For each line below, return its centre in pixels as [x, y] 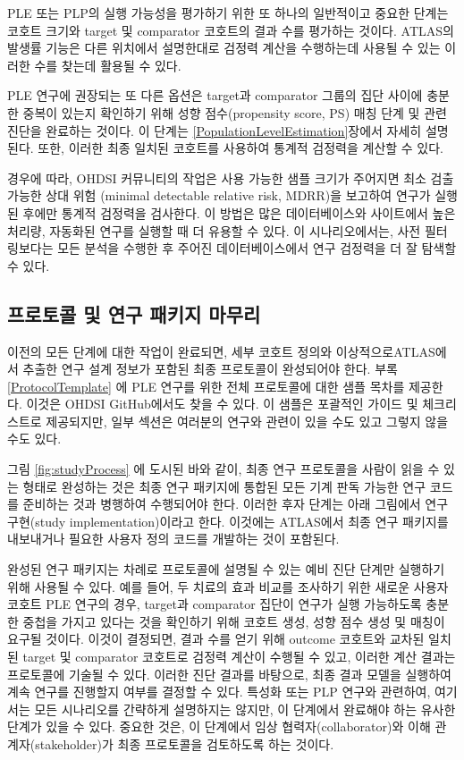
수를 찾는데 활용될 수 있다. [108, 65]
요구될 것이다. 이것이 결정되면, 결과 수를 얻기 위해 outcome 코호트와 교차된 [216, 639]
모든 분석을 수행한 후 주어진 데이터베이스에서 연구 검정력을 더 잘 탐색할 [257, 248]
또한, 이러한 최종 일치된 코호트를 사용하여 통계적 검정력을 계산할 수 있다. [240, 148]
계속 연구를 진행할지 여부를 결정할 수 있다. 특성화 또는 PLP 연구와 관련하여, [219, 692]
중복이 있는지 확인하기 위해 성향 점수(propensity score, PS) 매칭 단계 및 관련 [235, 112]
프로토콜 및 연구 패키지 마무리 [134, 313]
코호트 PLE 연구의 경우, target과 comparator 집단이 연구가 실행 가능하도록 [215, 604]
